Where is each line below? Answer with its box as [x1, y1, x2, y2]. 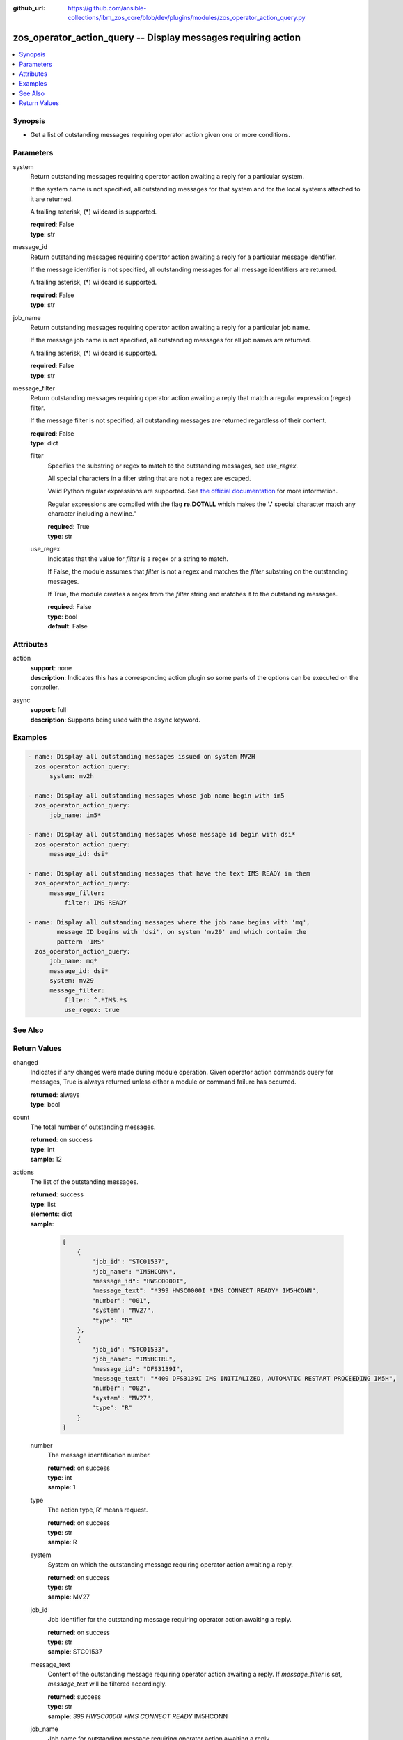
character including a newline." [47, 509, 137, 518]
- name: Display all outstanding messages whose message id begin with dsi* [27, 830, 296, 839]
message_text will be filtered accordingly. [47, 1679, 167, 1688]
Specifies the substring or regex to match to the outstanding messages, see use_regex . [47, 461, 299, 470]
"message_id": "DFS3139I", [91, 1365, 184, 1373]
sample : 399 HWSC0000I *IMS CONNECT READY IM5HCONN [47, 1712, 228, 1721]
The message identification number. [47, 1451, 151, 1460]
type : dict [30, 438, 58, 447]
